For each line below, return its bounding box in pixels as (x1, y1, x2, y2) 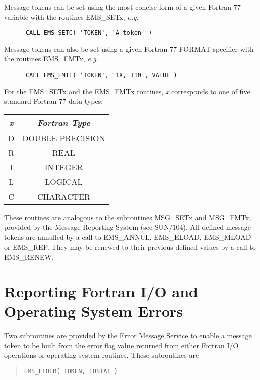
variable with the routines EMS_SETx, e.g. (4, 11, 139, 22)
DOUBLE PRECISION (22, 132, 105, 144)
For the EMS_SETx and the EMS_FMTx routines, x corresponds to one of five (4, 86, 250, 96)
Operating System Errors (4, 301, 183, 322)
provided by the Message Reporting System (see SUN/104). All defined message (4, 222, 251, 232)
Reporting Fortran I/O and (4, 281, 198, 302)
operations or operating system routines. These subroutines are (4, 350, 199, 360)
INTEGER (44, 161, 83, 173)
